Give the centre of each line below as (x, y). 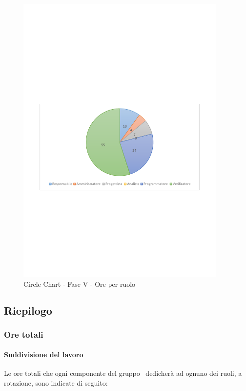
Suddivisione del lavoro (44, 354)
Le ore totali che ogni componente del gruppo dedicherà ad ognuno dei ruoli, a (123, 373)
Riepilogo (28, 310)
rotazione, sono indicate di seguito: (56, 382)
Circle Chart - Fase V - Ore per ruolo (80, 284)
